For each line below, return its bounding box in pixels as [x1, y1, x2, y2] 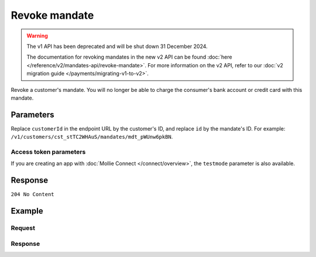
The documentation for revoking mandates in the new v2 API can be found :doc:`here [26, 53, 232, 61]
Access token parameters [11, 148, 86, 156]
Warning [26, 32, 48, 39]
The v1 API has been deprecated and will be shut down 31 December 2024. [26, 43, 208, 50]
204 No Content [11, 191, 55, 198]
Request [11, 224, 35, 232]
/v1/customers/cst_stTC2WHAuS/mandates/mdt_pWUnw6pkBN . [11, 133, 173, 141]
